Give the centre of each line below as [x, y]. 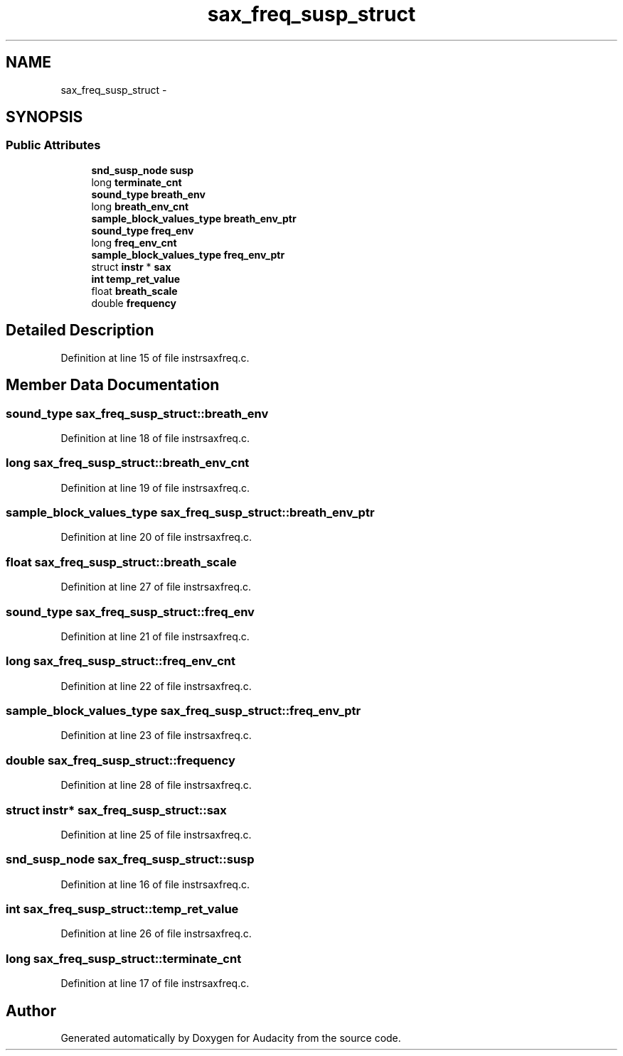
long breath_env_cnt [140, 206]
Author [31, 1011]
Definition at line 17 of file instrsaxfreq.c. [155, 984]
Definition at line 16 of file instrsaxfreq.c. [155, 884]
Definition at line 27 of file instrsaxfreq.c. [156, 587]
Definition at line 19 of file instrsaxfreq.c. [155, 487]
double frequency [134, 303]
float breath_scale [134, 291]
